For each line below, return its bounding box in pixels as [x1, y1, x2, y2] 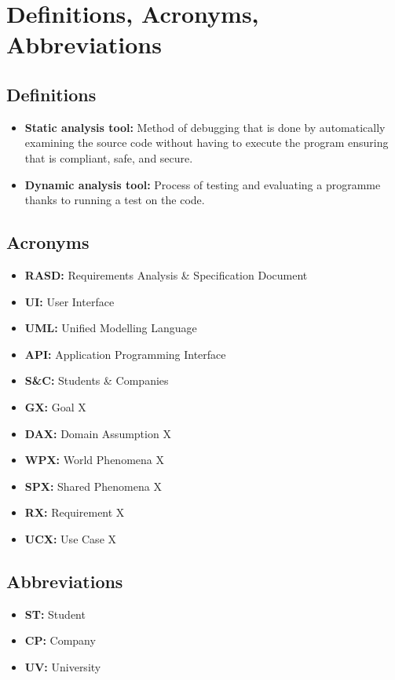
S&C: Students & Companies [24, 372, 169, 389]
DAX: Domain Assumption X [24, 425, 171, 441]
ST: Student [24, 605, 86, 622]
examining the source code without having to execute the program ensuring [24, 134, 389, 151]
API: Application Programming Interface [24, 345, 226, 362]
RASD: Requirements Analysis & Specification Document [24, 266, 308, 283]
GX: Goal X [24, 398, 86, 415]
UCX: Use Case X [24, 530, 117, 547]
